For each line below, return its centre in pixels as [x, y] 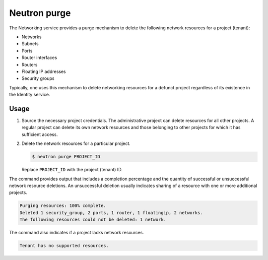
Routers [30, 65]
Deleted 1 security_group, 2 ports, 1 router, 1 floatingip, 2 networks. [111, 213]
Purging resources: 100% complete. [63, 206]
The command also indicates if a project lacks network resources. [76, 233]
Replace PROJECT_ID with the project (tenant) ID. [72, 170]
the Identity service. [30, 95]
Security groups [38, 78]
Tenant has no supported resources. [64, 246]
